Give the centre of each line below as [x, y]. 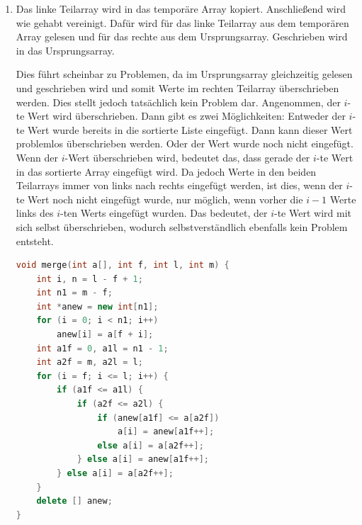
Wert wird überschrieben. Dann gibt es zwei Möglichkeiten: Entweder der [187, 116]
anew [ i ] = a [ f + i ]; [105, 335]
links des [35, 213]
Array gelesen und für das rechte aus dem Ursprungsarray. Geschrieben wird [182, 36]
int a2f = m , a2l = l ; [90, 362]
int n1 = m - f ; [74, 293]
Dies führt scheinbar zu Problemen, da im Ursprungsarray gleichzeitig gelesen [184, 74]
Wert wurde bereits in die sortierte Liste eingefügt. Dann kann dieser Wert [190, 129]
